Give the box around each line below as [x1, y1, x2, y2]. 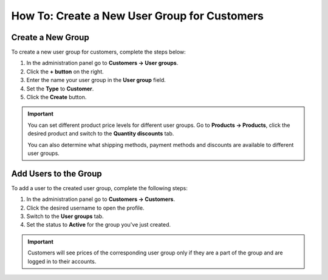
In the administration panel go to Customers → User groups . [26, 60, 179, 67]
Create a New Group [11, 32, 89, 43]
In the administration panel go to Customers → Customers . [26, 196, 176, 203]
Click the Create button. [26, 94, 87, 101]
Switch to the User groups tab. [26, 213, 104, 220]
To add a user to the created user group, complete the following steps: [11, 184, 188, 191]
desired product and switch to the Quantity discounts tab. [27, 130, 174, 137]
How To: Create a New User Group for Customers [11, 9, 264, 22]
